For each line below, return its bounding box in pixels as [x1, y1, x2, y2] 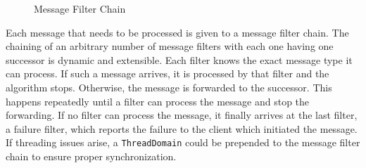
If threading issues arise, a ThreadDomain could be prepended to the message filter [6, 135, 360, 150]
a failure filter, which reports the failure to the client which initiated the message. [6, 121, 358, 136]
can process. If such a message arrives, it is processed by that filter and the [6, 66, 329, 81]
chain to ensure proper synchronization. [6, 149, 177, 163]
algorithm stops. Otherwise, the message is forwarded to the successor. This [6, 79, 332, 94]
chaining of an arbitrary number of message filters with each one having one [6, 39, 334, 53]
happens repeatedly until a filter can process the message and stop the [6, 93, 310, 108]
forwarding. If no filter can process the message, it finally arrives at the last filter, [6, 108, 358, 122]
